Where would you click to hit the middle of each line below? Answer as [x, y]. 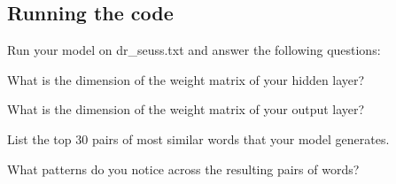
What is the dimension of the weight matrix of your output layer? [186, 109]
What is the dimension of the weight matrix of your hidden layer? [186, 79]
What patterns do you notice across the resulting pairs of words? [183, 169]
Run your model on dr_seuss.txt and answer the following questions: [194, 50]
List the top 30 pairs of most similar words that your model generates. [198, 138]
